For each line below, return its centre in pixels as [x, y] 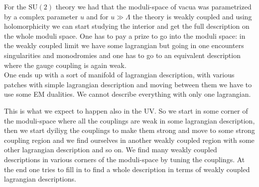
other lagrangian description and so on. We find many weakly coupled [111, 150]
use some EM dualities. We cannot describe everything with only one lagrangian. [128, 94]
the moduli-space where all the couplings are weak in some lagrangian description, [129, 120]
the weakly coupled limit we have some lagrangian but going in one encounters [124, 45]
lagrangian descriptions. [40, 179]
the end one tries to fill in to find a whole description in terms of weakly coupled [127, 169]
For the [15, 6]
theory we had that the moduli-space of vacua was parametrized [153, 6]
